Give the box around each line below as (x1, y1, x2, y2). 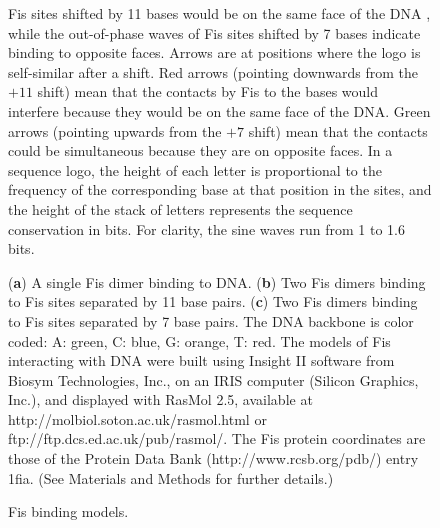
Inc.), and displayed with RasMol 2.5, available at (8, 389, 313, 410)
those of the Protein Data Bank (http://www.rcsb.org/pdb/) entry (8, 448, 419, 469)
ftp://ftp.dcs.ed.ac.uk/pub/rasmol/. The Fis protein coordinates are (8, 428, 426, 449)
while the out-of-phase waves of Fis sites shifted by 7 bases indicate (8, 22, 421, 43)
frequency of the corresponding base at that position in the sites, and (8, 179, 432, 200)
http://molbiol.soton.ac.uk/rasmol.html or (8, 408, 267, 429)
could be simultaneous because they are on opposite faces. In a (8, 140, 393, 161)
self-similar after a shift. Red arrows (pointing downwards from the (8, 61, 418, 82)
